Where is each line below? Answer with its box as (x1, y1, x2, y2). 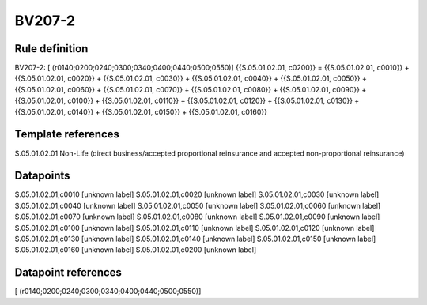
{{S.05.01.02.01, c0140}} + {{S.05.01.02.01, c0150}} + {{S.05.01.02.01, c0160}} (14, 107, 268, 116)
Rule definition (14, 42, 89, 55)
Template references (14, 127, 120, 141)
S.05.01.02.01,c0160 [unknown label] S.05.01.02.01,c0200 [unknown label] (14, 245, 257, 254)
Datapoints (14, 169, 70, 183)
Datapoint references (14, 265, 123, 280)
